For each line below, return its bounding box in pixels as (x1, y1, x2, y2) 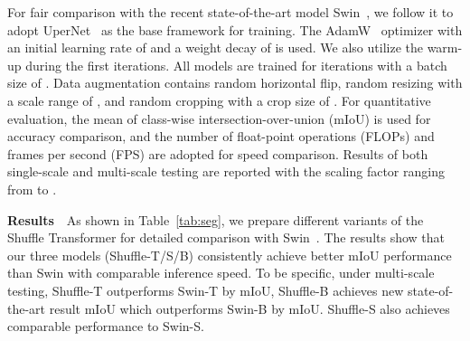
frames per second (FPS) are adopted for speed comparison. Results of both (7, 144, 428, 163)
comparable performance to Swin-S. (7, 317, 204, 336)
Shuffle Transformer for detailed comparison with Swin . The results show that (7, 228, 446, 247)
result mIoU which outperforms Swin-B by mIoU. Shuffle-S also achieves (49, 298, 450, 317)
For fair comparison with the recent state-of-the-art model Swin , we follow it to (7, 3, 454, 21)
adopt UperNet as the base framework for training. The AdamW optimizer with (7, 20, 463, 39)
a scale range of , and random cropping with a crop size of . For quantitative (7, 90, 431, 109)
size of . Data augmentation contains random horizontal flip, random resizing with (7, 73, 463, 92)
